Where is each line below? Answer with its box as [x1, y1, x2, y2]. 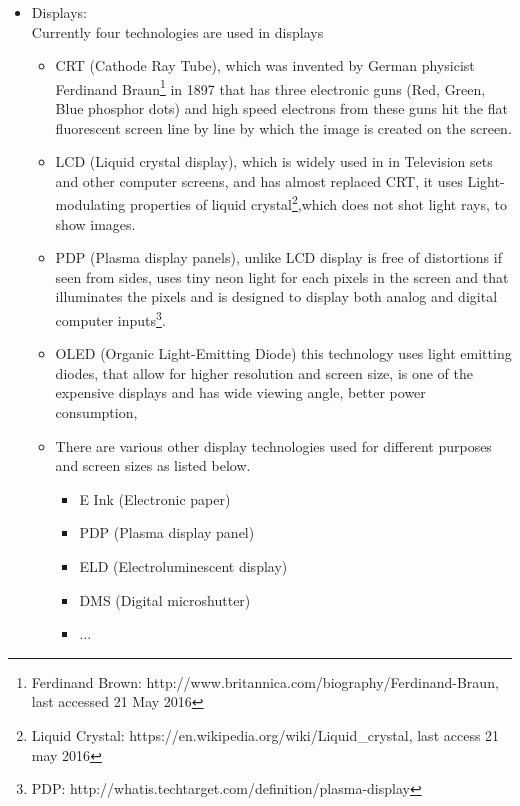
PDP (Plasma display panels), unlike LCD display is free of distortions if [55, 247, 502, 268]
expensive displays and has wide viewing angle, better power [55, 382, 426, 403]
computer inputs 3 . [55, 307, 166, 330]
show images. [55, 213, 136, 234]
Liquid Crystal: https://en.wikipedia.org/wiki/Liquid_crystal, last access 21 [31, 725, 500, 745]
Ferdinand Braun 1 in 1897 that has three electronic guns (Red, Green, [55, 75, 486, 99]
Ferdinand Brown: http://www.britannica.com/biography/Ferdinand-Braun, [31, 671, 499, 692]
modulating [55, 194, 126, 215]
